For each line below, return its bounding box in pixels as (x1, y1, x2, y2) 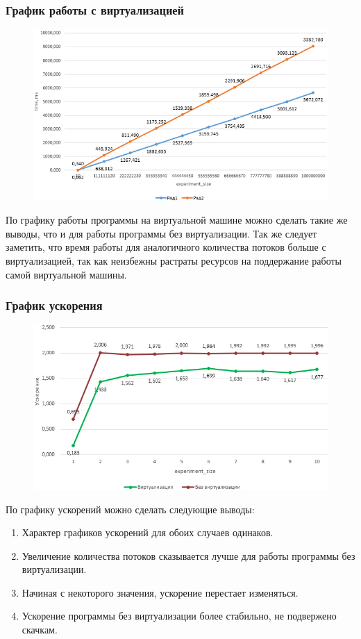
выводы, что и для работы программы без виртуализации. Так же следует (6, 226, 317, 240)
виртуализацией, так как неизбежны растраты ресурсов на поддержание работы (6, 253, 342, 267)
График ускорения (6, 297, 103, 314)
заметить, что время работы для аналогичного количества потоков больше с (6, 240, 326, 254)
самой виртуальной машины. (6, 267, 127, 281)
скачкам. (22, 622, 58, 637)
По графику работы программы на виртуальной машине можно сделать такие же (6, 213, 348, 227)
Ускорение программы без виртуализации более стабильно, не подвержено (22, 608, 337, 623)
